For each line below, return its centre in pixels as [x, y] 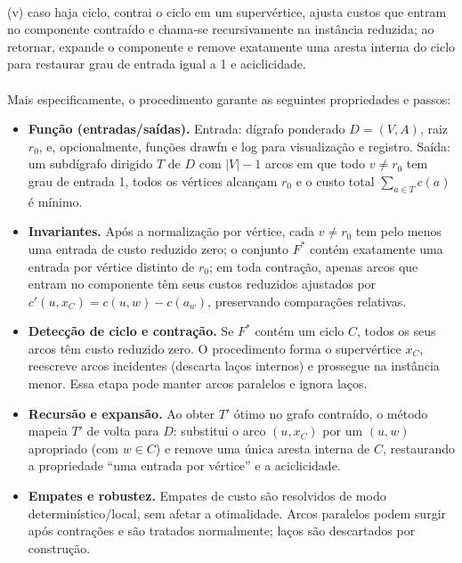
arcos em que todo [315, 163]
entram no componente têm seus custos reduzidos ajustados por [202, 284]
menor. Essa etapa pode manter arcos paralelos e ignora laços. [198, 383]
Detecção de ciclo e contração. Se [131, 331]
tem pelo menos [398, 231]
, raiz [434, 129]
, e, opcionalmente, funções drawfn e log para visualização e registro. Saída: [244, 146]
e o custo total [335, 180]
